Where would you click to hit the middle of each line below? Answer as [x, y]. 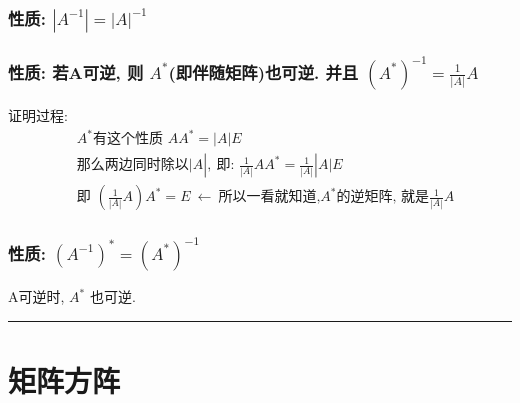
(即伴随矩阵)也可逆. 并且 [263, 71]
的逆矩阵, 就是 [383, 197]
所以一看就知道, [269, 197]
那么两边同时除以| [134, 165]
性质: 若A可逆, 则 [76, 71]
